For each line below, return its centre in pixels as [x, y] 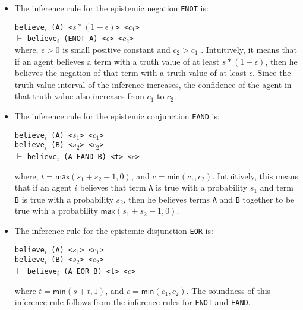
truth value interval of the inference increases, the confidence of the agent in [153, 84]
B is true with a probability [64, 199]
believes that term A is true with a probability [164, 187]
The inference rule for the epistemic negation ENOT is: [111, 8]
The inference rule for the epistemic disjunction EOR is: [114, 231]
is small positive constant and [116, 49]
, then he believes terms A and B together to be [209, 199]
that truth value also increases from [79, 96]
